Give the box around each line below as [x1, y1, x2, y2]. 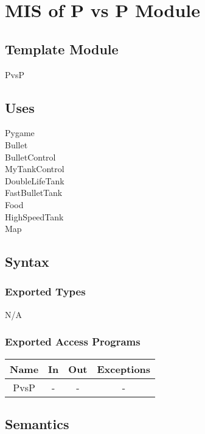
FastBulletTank [5, 186, 63, 199]
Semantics [5, 414, 69, 433]
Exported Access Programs [5, 334, 141, 349]
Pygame [5, 126, 35, 139]
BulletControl [5, 150, 56, 163]
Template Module [5, 39, 119, 58]
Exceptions [97, 361, 151, 376]
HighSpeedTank [5, 210, 64, 223]
